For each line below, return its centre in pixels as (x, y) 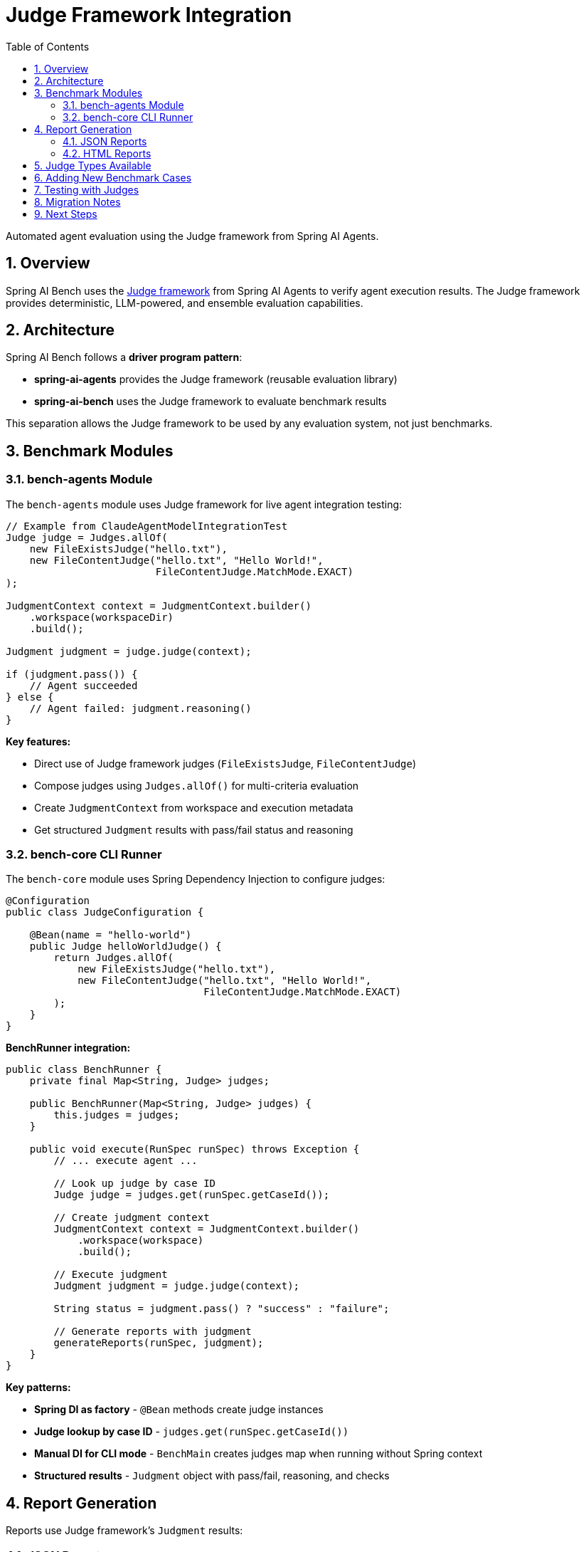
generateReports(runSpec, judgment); (159, 1343)
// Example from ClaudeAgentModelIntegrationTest (147, 526)
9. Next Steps (66, 214)
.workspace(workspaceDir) (102, 617)
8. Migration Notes (78, 201)
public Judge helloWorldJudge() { (126, 947)
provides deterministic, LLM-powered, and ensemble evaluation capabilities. (185, 303)
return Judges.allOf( (114, 958)
